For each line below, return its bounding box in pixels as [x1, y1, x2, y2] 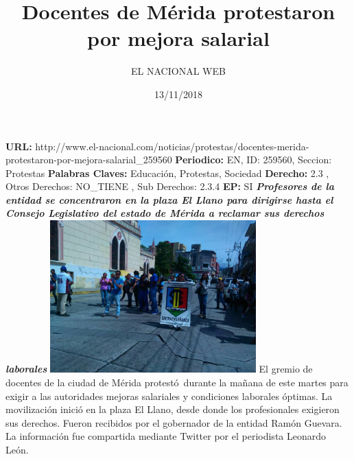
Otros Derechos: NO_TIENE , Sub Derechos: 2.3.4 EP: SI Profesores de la [5, 179, 334, 193]
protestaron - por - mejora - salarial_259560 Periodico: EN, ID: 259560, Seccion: [5, 152, 332, 167]
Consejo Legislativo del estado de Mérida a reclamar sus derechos [5, 206, 324, 220]
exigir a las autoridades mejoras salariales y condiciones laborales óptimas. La [5, 388, 333, 403]
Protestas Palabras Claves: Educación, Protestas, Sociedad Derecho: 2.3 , [5, 165, 329, 180]
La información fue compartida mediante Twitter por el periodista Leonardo [5, 429, 327, 443]
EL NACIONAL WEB [131, 64, 226, 78]
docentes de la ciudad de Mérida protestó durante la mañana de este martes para [5, 375, 349, 390]
